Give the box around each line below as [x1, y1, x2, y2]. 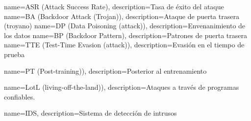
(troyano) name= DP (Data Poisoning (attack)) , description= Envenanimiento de [4, 20, 246, 31]
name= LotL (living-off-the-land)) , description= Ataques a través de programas [4, 82, 239, 92]
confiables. [4, 91, 35, 101]
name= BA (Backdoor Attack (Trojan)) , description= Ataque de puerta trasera [4, 11, 239, 21]
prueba [4, 49, 25, 59]
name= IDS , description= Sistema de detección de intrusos [4, 108, 177, 118]
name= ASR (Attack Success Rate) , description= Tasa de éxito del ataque [4, 1, 224, 11]
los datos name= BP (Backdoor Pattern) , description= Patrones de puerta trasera [4, 30, 247, 40]
